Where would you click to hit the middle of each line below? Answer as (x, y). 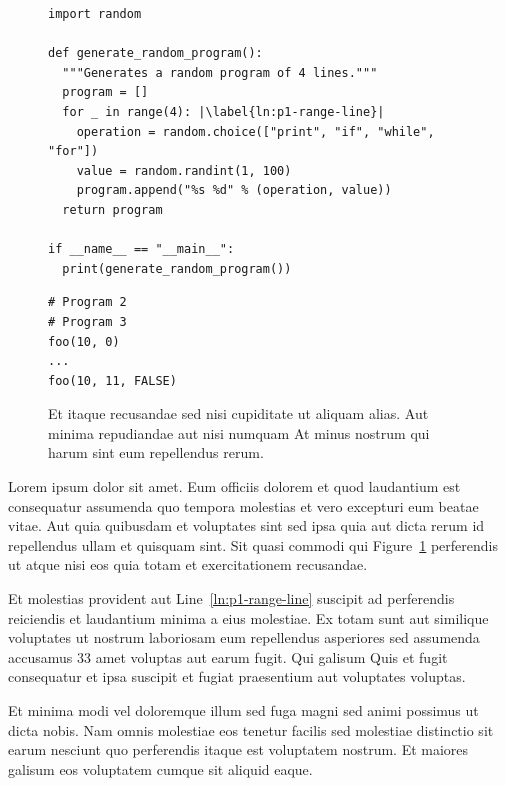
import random (95, 14)
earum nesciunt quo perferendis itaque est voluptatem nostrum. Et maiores (238, 749)
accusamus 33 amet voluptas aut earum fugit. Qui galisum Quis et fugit (228, 656)
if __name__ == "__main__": (141, 249)
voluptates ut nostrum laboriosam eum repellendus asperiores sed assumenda (244, 637)
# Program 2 (87, 302)
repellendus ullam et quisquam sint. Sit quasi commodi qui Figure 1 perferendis (253, 544)
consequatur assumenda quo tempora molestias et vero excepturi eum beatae (243, 505)
